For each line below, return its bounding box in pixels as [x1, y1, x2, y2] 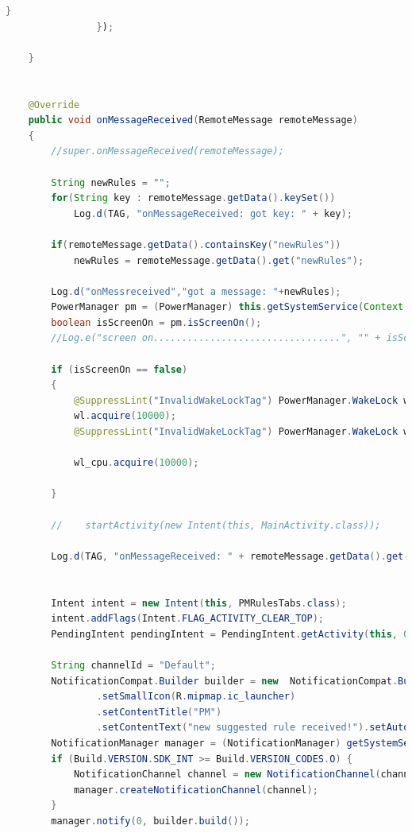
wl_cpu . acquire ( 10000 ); [73, 457, 199, 469]
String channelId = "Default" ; [51, 659, 216, 671]
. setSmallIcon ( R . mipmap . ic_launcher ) [96, 691, 296, 703]
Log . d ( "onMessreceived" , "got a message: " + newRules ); [51, 285, 341, 297]
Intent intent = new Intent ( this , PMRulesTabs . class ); [51, 597, 347, 609]
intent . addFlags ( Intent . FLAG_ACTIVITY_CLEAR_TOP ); [51, 613, 324, 625]
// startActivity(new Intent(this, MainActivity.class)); [51, 519, 381, 531]
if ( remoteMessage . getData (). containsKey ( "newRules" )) [51, 238, 341, 250]
